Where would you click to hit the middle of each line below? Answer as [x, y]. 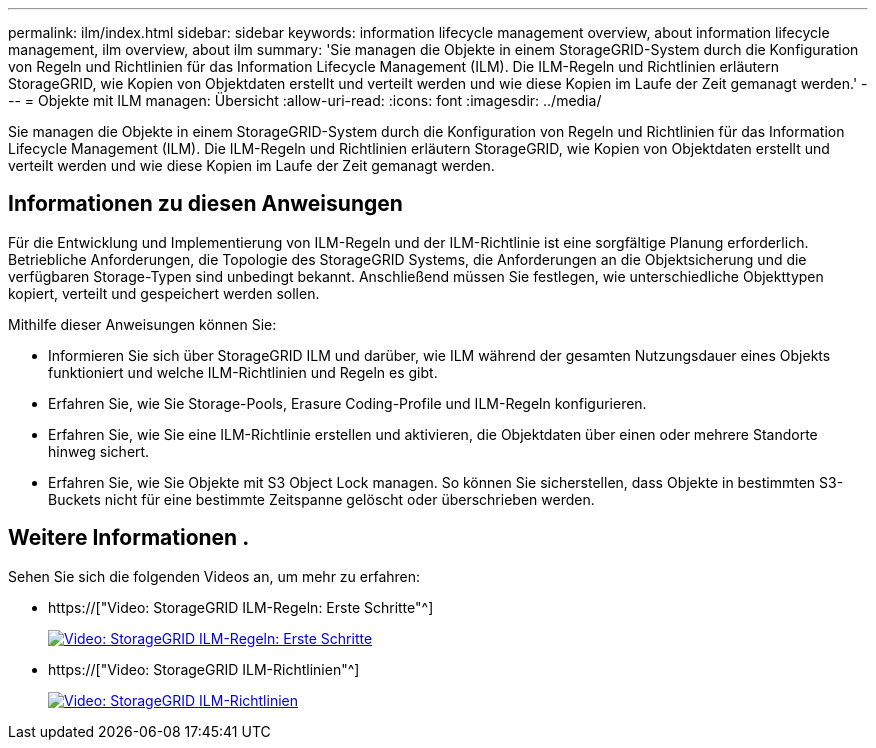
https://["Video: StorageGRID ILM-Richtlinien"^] [204, 669]
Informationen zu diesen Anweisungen [205, 204]
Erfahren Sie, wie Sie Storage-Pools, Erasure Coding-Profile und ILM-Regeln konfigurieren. [347, 403]
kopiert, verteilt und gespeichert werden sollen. [164, 293]
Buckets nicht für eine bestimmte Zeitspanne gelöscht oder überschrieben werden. [321, 499]
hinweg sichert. [99, 451]
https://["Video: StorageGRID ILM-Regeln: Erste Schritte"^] [241, 607]
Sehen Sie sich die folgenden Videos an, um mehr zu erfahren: [214, 576]
